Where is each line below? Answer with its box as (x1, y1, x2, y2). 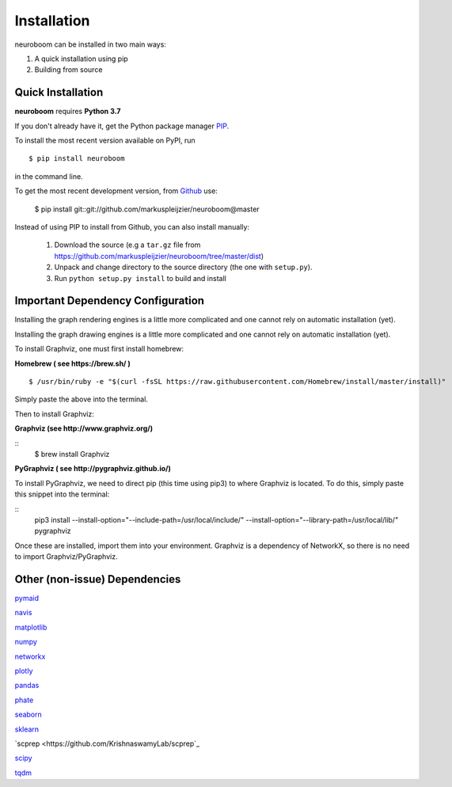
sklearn (14, 724, 40, 734)
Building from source (34, 65, 103, 74)
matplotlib (14, 622, 47, 632)
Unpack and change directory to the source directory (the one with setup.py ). (54, 262, 313, 272)
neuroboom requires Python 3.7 (14, 107, 121, 116)
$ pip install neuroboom (28, 154, 125, 163)
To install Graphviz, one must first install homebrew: (14, 344, 184, 354)
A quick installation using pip (34, 54, 128, 63)
